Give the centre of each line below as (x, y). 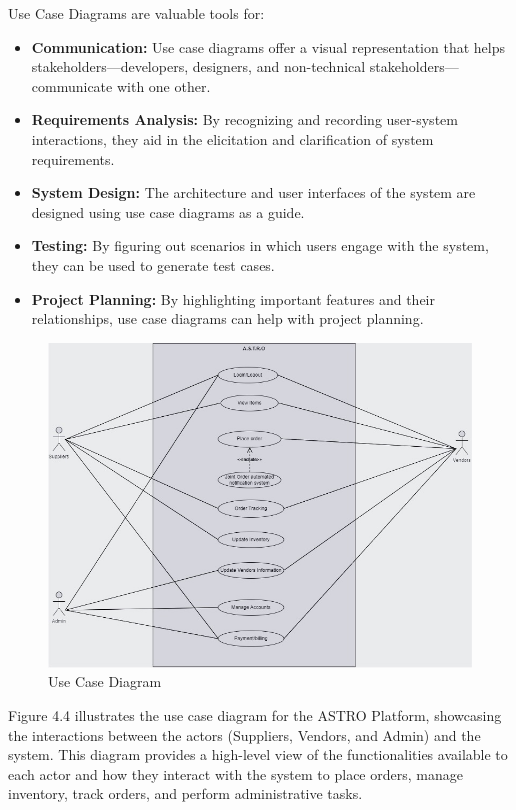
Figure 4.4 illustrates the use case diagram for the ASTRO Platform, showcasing (255, 714)
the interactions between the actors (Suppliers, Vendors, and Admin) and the (244, 734)
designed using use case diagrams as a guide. (168, 211)
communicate (72, 85)
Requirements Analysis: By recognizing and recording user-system (244, 119)
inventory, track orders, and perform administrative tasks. (185, 793)
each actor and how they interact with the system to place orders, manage (235, 773)
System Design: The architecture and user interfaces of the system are (253, 192)
